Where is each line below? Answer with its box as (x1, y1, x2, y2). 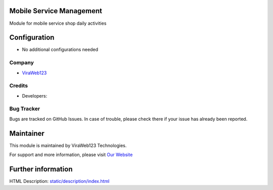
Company (9, 59, 34, 66)
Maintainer (9, 129, 45, 137)
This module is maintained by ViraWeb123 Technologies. (9, 142, 127, 149)
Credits (9, 82, 28, 89)
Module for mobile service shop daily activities (9, 20, 107, 26)
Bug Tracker (9, 105, 40, 112)
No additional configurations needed (22, 46, 99, 53)
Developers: (22, 92, 48, 99)
